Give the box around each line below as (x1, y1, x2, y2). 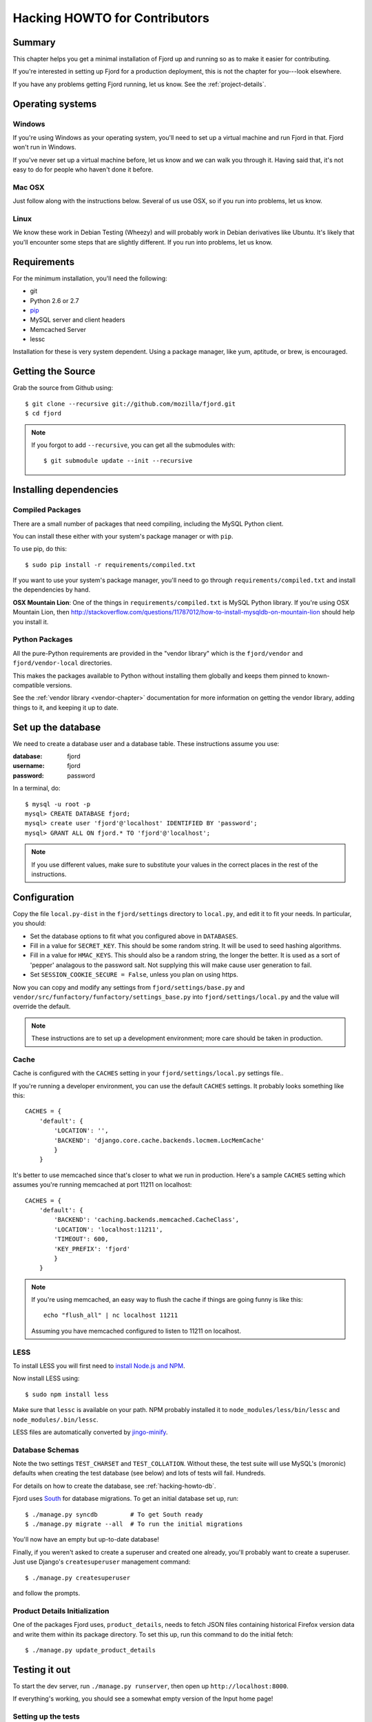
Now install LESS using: (12, 1374, 80, 1382)
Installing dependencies (12, 484, 118, 496)
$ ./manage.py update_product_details (25, 1646, 156, 1654)
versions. (45, 681, 72, 689)
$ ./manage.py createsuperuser (25, 1574, 131, 1581)
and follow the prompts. (12, 1589, 81, 1597)
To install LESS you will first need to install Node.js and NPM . (12, 1362, 185, 1370)
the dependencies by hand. (12, 585, 91, 594)
